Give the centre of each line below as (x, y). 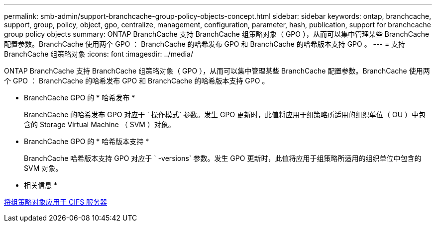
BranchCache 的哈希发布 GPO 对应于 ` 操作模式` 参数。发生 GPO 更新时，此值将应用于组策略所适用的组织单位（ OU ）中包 (225, 114)
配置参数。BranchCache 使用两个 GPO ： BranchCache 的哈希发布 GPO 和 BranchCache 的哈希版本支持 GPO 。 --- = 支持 (205, 44)
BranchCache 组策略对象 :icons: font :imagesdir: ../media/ (99, 54)
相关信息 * (41, 185)
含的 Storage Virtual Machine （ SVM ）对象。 (100, 124)
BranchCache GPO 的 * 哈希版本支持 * (87, 141)
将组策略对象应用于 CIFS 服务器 (56, 202)
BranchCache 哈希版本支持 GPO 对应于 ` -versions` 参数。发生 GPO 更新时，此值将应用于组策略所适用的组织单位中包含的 (223, 158)
